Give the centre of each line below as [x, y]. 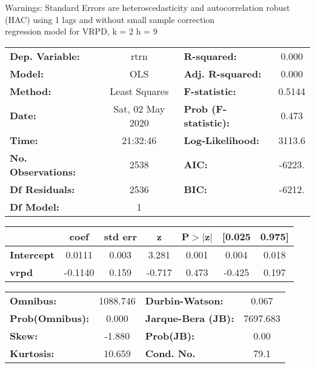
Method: [31, 91]
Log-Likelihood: [222, 140]
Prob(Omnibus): [50, 318]
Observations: [43, 171]
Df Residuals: [42, 189]
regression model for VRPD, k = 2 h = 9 [81, 31]
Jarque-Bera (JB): [190, 318]
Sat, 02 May [139, 108]
